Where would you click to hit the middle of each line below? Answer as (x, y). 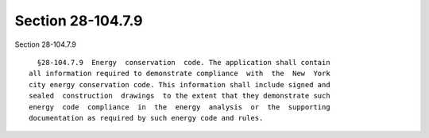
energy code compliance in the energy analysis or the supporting (180, 107)
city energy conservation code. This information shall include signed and (180, 84)
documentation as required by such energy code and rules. (146, 118)
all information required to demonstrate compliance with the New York (180, 74)
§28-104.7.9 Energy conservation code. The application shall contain (184, 62)
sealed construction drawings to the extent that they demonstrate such (180, 96)
